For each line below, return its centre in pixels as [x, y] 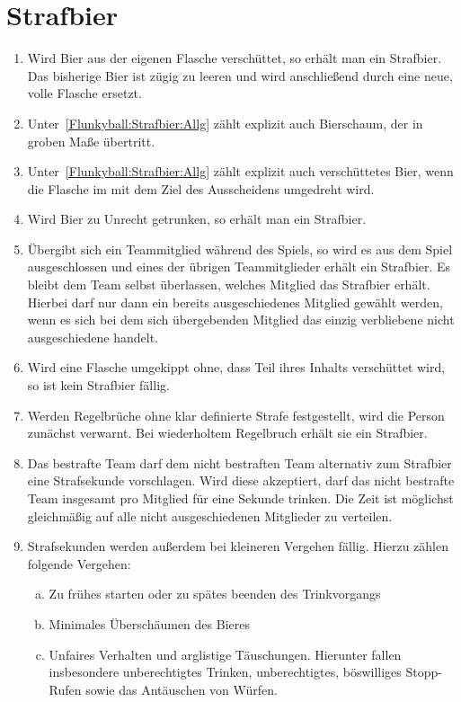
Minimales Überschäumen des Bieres [149, 623]
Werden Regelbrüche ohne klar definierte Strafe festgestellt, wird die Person [236, 415]
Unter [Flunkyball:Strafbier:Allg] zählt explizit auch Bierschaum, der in [225, 123]
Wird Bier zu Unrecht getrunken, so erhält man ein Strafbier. [197, 219]
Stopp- [424, 672]
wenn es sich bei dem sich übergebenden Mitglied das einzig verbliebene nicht [241, 320]
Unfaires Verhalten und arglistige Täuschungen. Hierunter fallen [225, 654]
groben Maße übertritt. [91, 141]
